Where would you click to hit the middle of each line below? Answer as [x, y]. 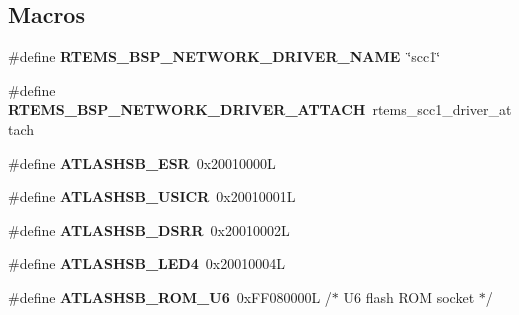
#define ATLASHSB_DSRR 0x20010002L [149, 229]
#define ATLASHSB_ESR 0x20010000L [142, 162]
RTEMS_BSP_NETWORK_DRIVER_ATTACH [187, 109]
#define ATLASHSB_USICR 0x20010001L [152, 196]
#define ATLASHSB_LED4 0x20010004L [146, 263]
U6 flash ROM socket [409, 296]
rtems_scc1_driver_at [442, 109]
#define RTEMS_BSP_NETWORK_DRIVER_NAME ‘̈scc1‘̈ [224, 56]
